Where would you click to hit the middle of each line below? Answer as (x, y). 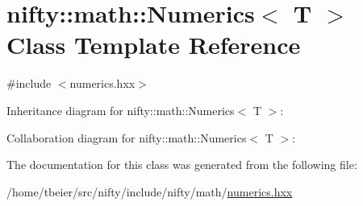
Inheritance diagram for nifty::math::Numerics (121, 110)
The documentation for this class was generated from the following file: (182, 165)
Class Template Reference (154, 45)
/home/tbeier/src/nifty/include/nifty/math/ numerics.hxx (150, 191)
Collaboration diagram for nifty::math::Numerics (127, 137)
